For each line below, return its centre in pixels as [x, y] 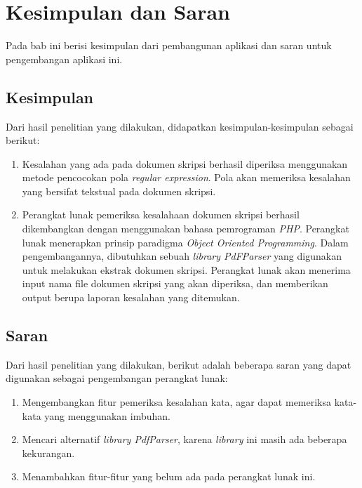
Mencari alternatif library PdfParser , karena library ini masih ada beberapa [185, 439]
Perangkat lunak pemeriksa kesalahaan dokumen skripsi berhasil [161, 215]
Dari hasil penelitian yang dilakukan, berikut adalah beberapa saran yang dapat [179, 364]
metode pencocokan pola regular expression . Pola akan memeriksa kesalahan [186, 177]
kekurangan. [48, 453]
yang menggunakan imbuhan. [107, 415]
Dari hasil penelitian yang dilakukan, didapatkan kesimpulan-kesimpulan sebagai [180, 126]
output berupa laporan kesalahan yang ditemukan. [131, 297]
